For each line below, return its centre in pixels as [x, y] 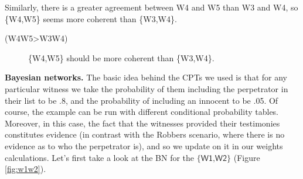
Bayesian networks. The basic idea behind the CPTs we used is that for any [146, 77]
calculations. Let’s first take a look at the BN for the [100, 157]
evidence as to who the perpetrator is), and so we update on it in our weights [144, 145]
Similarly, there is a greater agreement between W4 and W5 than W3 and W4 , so [151, 7]
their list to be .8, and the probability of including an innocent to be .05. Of [142, 100]
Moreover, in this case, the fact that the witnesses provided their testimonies [142, 123]
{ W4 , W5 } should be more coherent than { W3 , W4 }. [121, 57]
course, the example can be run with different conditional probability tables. [142, 112]
